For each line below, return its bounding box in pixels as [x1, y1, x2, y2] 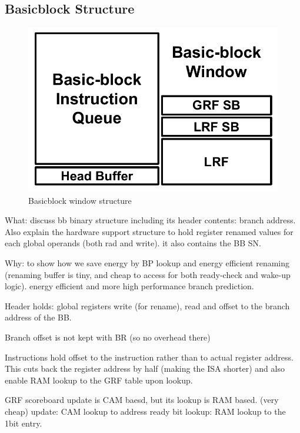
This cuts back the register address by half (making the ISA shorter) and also [5, 362, 285, 375]
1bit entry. [5, 417, 42, 429]
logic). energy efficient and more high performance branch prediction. [5, 280, 254, 292]
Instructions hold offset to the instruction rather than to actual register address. [5, 351, 294, 363]
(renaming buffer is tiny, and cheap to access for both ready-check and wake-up [5, 268, 291, 280]
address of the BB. [5, 311, 72, 323]
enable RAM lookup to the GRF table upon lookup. [5, 373, 193, 386]
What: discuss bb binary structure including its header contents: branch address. [5, 214, 296, 226]
